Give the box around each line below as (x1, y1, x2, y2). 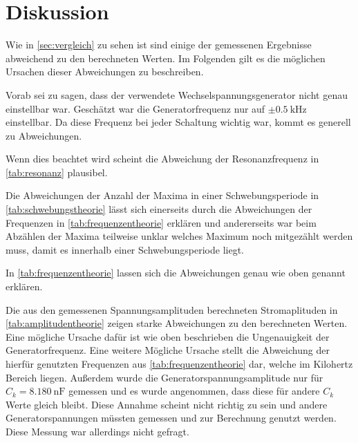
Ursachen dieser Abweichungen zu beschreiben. (6, 64, 204, 79)
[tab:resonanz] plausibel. (6, 164, 108, 179)
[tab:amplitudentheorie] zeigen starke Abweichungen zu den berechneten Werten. (6, 316, 348, 330)
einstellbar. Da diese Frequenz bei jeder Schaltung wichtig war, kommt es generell (6, 115, 351, 129)
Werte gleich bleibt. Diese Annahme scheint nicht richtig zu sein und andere (6, 397, 328, 411)
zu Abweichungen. (6, 128, 82, 142)
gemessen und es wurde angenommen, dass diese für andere (68, 384, 320, 398)
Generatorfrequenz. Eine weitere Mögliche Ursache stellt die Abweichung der (6, 343, 330, 357)
